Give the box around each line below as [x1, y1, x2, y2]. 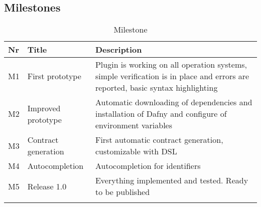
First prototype [27, 70, 81, 82]
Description [95, 44, 142, 56]
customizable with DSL [95, 145, 177, 157]
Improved [27, 102, 61, 114]
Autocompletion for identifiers [95, 160, 201, 172]
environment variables [95, 119, 173, 131]
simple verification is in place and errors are [95, 70, 249, 82]
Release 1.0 [27, 180, 67, 192]
